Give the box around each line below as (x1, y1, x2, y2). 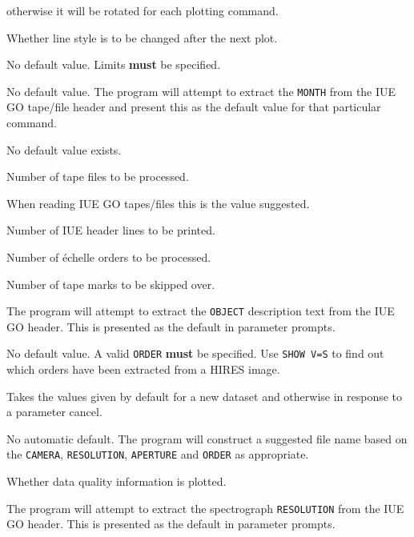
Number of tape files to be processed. (6, 168, 189, 185)
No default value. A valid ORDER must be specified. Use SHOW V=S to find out (6, 345, 384, 362)
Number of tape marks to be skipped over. (6, 275, 215, 292)
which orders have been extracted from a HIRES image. (6, 361, 280, 378)
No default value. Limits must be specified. (6, 56, 221, 73)
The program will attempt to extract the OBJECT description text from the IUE (6, 303, 395, 319)
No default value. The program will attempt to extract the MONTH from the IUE (6, 82, 396, 99)
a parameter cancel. (6, 403, 102, 420)
